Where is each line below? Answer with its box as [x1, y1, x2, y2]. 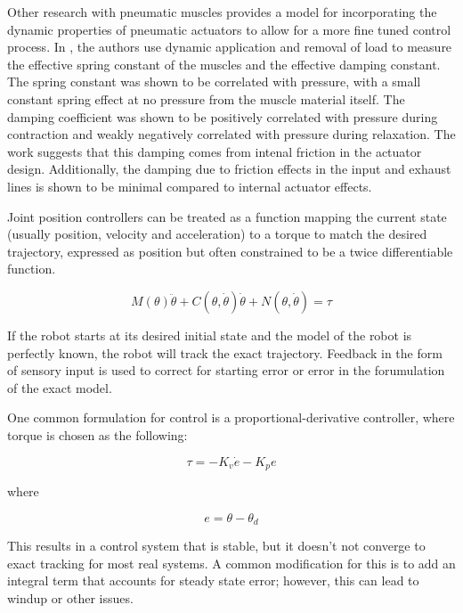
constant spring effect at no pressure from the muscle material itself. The [7, 89, 405, 108]
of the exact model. [7, 378, 112, 396]
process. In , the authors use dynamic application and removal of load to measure [7, 37, 452, 56]
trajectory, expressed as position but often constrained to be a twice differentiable [7, 241, 453, 260]
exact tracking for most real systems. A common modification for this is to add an [7, 553, 456, 572]
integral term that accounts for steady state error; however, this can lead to [7, 571, 419, 590]
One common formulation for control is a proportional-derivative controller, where [7, 408, 455, 427]
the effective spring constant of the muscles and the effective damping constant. [7, 54, 441, 73]
